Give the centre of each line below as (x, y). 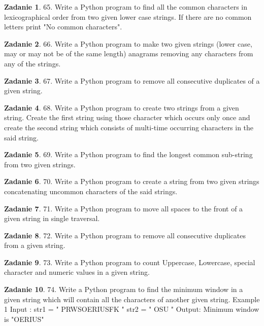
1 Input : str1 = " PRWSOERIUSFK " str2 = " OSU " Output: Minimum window (132, 309)
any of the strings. (32, 63)
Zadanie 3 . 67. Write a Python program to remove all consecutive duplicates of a (132, 80)
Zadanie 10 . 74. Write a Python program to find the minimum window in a (124, 289)
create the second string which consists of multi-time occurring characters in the (129, 127)
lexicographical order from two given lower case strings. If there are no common (128, 16)
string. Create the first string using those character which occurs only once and (127, 117)
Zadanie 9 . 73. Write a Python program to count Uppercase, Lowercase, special (130, 262)
